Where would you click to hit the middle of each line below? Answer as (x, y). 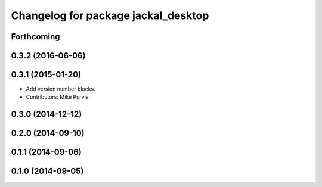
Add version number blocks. (61, 89)
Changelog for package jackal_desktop (110, 15)
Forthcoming (35, 37)
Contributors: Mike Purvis (57, 97)
